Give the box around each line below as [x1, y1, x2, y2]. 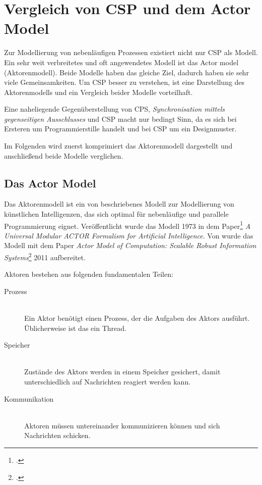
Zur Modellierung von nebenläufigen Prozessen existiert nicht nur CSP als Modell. [4, 47, 258, 58]
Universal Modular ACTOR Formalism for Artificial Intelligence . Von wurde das [4, 230, 253, 240]
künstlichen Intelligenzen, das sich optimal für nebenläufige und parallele [4, 209, 229, 219]
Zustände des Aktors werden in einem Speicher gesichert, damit [24, 366, 221, 377]
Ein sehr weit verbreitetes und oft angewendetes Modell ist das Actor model [4, 57, 239, 67]
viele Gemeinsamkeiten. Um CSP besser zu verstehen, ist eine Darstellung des [4, 77, 245, 87]
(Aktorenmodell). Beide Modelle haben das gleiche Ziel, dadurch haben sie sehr [4, 67, 249, 77]
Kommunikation [4, 393, 54, 404]
